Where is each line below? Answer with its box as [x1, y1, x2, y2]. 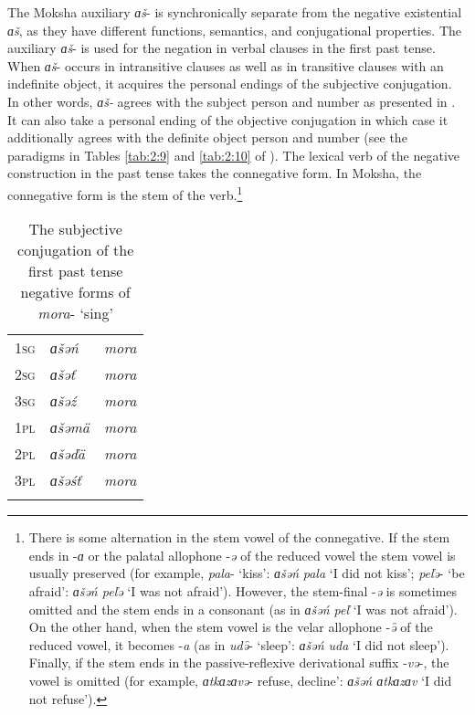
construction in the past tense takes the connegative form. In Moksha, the [7, 163, 422, 183]
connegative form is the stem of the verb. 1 [7, 182, 243, 204]
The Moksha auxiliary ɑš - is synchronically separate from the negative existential [7, 3, 462, 21]
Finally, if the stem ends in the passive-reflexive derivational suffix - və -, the [28, 653, 449, 672]
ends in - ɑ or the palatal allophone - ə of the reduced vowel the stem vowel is [28, 545, 456, 564]
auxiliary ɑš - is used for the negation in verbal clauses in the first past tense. [7, 38, 436, 58]
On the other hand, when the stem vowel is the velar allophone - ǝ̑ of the [28, 617, 433, 636]
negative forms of [20, 281, 131, 303]
